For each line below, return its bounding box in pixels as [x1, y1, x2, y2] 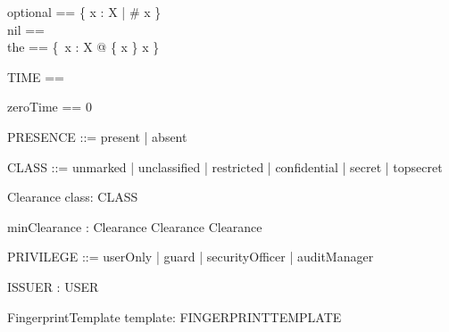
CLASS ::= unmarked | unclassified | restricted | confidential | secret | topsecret [7, 157, 443, 176]
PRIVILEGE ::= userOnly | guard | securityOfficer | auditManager [7, 247, 374, 266]
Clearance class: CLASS [7, 187, 138, 206]
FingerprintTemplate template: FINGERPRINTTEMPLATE [7, 307, 342, 326]
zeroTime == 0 [7, 97, 92, 116]
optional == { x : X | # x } [7, 3, 162, 21]
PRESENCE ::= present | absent [7, 127, 187, 145]
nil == [7, 20, 46, 38]
